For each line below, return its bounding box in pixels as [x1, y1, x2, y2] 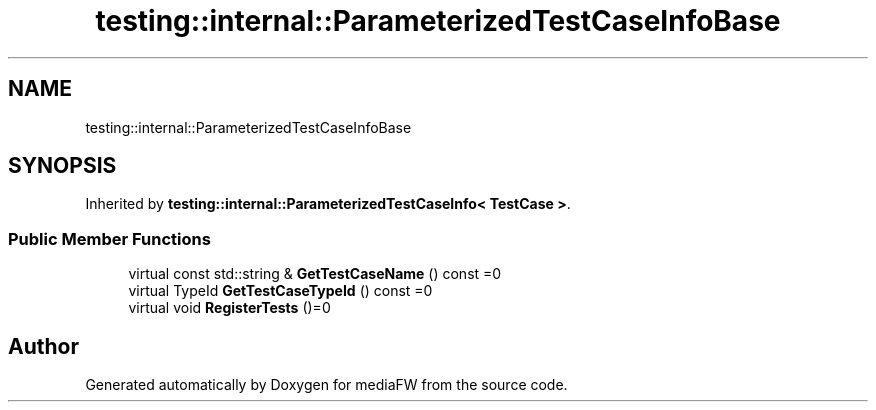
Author [8, 333, 79, 359]
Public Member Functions [8, 228, 211, 249]
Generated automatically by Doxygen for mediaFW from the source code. [85, 376, 568, 394]
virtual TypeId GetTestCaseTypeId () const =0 [128, 282, 433, 300]
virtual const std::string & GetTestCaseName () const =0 [128, 265, 502, 283]
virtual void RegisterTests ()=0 [128, 299, 331, 317]
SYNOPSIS [8, 153, 117, 179]
